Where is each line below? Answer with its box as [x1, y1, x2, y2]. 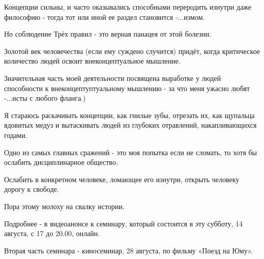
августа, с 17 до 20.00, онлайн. [4, 228, 100, 239]
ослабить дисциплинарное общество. [4, 157, 118, 167]
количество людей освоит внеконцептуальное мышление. [4, 55, 181, 66]
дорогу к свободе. [4, 184, 59, 194]
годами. [4, 129, 27, 140]
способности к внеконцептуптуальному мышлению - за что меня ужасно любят [4, 82, 250, 93]
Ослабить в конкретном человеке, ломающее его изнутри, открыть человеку [4, 174, 240, 184]
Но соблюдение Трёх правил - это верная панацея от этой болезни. [4, 28, 212, 39]
